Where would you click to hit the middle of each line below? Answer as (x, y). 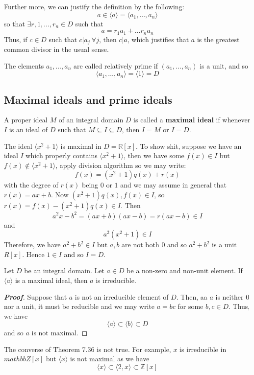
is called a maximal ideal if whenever (192, 120)
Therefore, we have (32, 245)
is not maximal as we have (110, 359)
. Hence (33, 254)
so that (14, 23)
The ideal (18, 146)
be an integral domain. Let (64, 270)
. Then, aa (192, 296)
